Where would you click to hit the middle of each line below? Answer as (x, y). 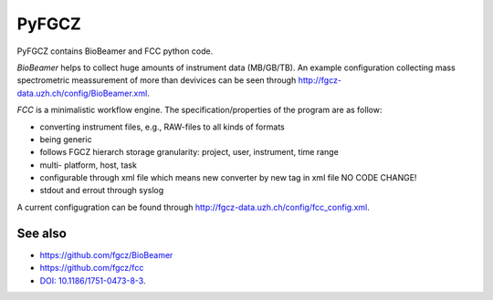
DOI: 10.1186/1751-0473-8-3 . (93, 280)
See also (42, 233)
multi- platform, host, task (88, 165)
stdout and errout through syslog (102, 191)
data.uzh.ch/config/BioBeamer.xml (82, 93)
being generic (66, 139)
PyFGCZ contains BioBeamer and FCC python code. (115, 51)
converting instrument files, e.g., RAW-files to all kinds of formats (162, 127)
